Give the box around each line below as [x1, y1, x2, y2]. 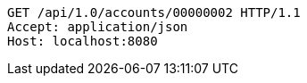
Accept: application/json [7, 20, 188, 34]
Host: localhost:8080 [7, 34, 158, 48]
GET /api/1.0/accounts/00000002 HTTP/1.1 [7, 5, 301, 20]
